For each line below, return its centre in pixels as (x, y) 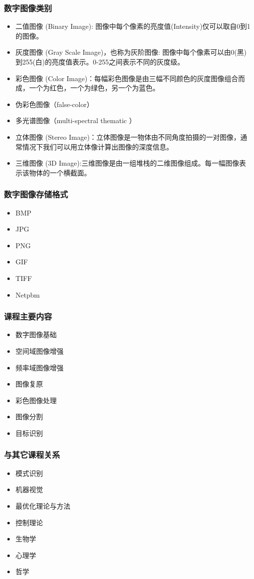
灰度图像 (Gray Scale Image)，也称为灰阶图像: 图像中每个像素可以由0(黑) (131, 52)
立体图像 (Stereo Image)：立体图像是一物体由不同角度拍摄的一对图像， (128, 137)
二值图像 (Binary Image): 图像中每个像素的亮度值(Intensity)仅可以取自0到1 (133, 26)
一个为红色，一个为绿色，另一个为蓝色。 (94, 88)
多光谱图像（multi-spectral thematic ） (76, 120)
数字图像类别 (28, 8)
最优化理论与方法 (43, 505)
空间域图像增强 (39, 351)
